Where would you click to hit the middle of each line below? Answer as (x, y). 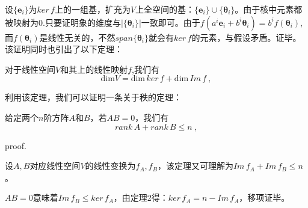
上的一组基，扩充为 (92, 9)
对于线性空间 (30, 69)
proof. (16, 145)
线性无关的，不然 (82, 37)
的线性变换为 (110, 166)
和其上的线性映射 (94, 69)
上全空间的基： (165, 9)
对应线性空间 (55, 166)
